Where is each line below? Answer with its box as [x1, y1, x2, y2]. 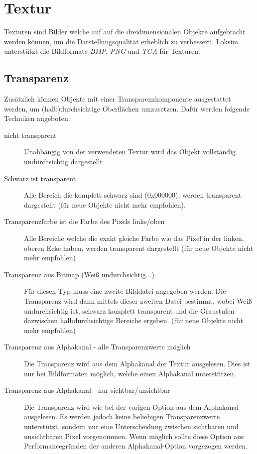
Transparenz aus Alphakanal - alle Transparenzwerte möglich [4, 341, 191, 352]
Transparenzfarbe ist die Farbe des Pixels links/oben [4, 216, 165, 227]
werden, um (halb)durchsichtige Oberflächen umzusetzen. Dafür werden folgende [4, 103, 250, 113]
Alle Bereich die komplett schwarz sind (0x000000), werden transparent [24, 190, 242, 200]
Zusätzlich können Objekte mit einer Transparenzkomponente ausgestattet [4, 94, 231, 104]
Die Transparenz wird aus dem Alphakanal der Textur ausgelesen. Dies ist [24, 358, 251, 368]
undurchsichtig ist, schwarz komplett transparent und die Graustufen [24, 305, 235, 316]
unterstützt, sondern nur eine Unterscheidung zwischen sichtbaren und [24, 421, 239, 431]
